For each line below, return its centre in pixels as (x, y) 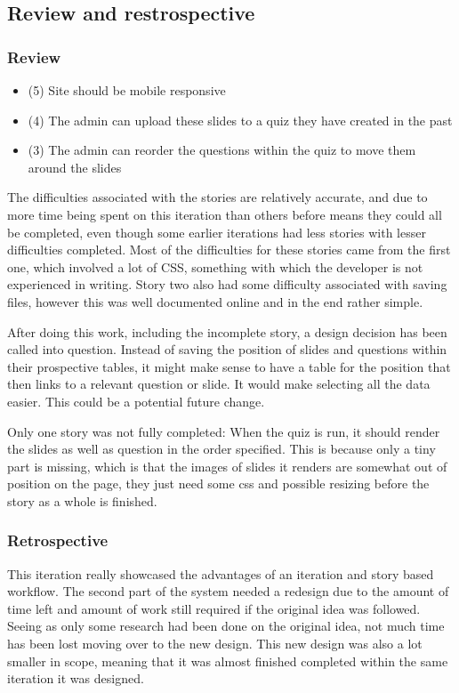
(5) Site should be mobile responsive (127, 90)
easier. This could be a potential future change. (136, 401)
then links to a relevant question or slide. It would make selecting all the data (219, 384)
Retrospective (58, 540)
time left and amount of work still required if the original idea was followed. (214, 608)
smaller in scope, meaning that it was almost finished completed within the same (228, 661)
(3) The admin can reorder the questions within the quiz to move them (222, 150)
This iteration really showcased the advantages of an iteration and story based (221, 573)
